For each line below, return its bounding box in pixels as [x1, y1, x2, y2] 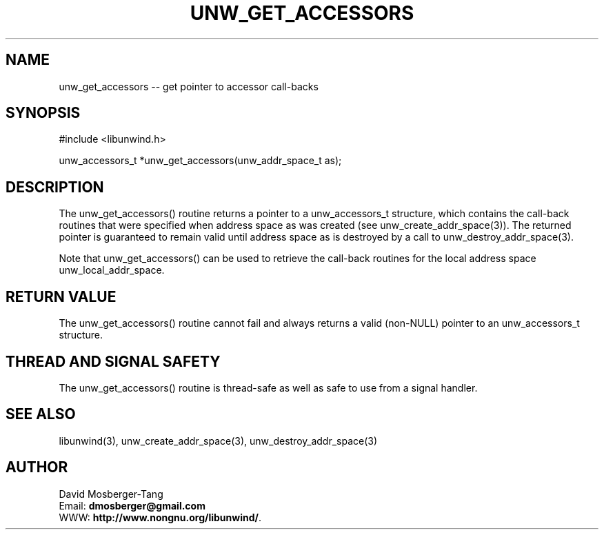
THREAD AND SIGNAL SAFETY [6, 352, 221, 370]
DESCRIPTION [6, 178, 104, 196]
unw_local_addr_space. [59, 264, 165, 276]
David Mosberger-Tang [59, 487, 163, 500]
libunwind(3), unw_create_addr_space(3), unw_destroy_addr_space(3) [59, 434, 378, 447]
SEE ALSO [6, 405, 76, 423]
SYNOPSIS [6, 104, 81, 122]
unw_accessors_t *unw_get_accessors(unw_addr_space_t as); [59, 154, 342, 167]
